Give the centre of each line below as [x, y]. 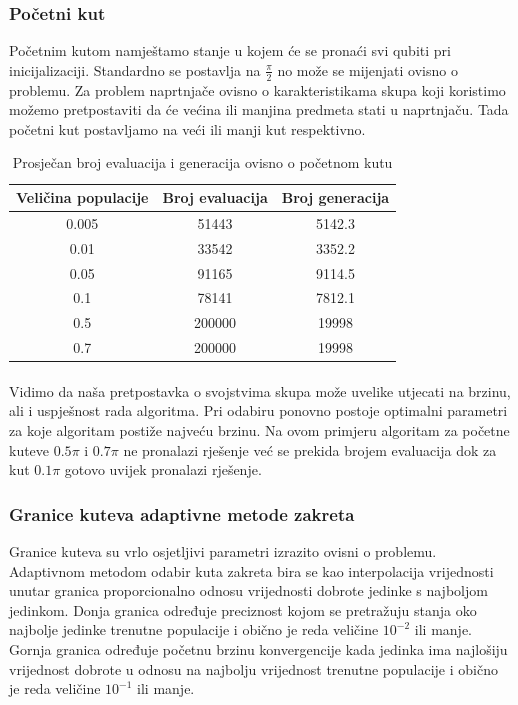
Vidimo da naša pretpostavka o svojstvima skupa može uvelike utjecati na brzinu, [260, 390]
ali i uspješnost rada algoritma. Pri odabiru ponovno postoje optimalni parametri [258, 410]
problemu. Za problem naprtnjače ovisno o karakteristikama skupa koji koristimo [257, 89]
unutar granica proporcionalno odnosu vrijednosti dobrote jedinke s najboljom [248, 590]
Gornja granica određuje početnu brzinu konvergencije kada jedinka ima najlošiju [258, 648]
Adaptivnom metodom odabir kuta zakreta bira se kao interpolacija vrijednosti [251, 570]
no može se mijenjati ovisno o [367, 69]
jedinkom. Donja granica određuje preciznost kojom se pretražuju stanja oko [243, 609]
